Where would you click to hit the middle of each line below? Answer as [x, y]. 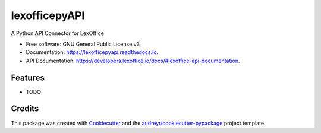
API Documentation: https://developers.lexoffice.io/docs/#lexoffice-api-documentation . [133, 61]
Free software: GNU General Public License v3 [83, 44]
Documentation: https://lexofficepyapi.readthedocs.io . [92, 52]
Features [28, 77]
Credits [25, 109]
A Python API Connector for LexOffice [57, 33]
